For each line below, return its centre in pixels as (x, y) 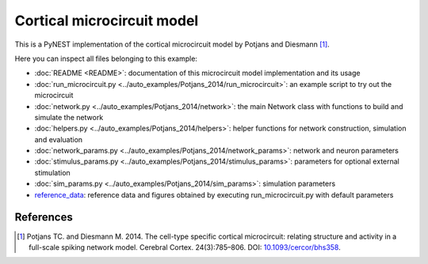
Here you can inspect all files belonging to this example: (106, 58)
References (44, 217)
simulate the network (69, 117)
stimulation (52, 172)
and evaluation (59, 139)
